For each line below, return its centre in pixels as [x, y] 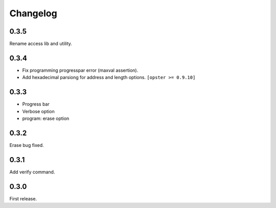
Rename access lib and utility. [41, 44]
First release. [23, 198]
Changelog [33, 13]
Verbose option [38, 111]
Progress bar [36, 104]
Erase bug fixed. [27, 145]
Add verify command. [32, 172]
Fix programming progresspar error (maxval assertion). [80, 70]
